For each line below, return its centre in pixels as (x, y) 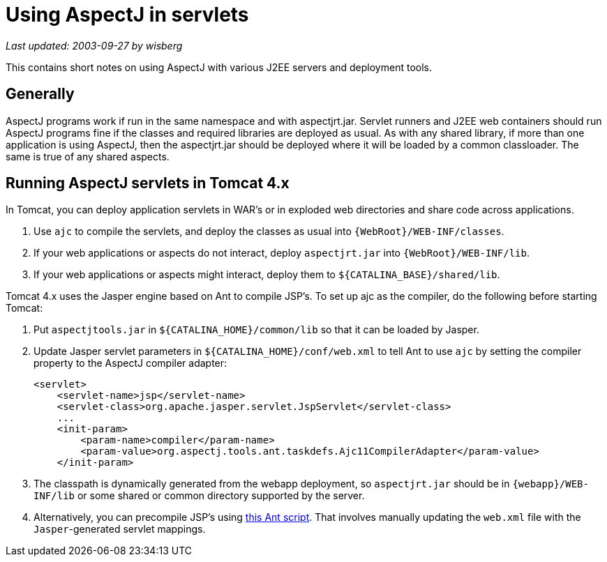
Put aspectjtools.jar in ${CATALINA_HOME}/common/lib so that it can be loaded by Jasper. (256, 330)
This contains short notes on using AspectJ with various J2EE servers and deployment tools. (219, 67)
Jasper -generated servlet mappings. (120, 529)
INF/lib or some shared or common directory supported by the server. (199, 496)
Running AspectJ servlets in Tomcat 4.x (148, 183)
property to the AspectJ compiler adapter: (130, 363)
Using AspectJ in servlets (127, 15)
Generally (40, 94)
